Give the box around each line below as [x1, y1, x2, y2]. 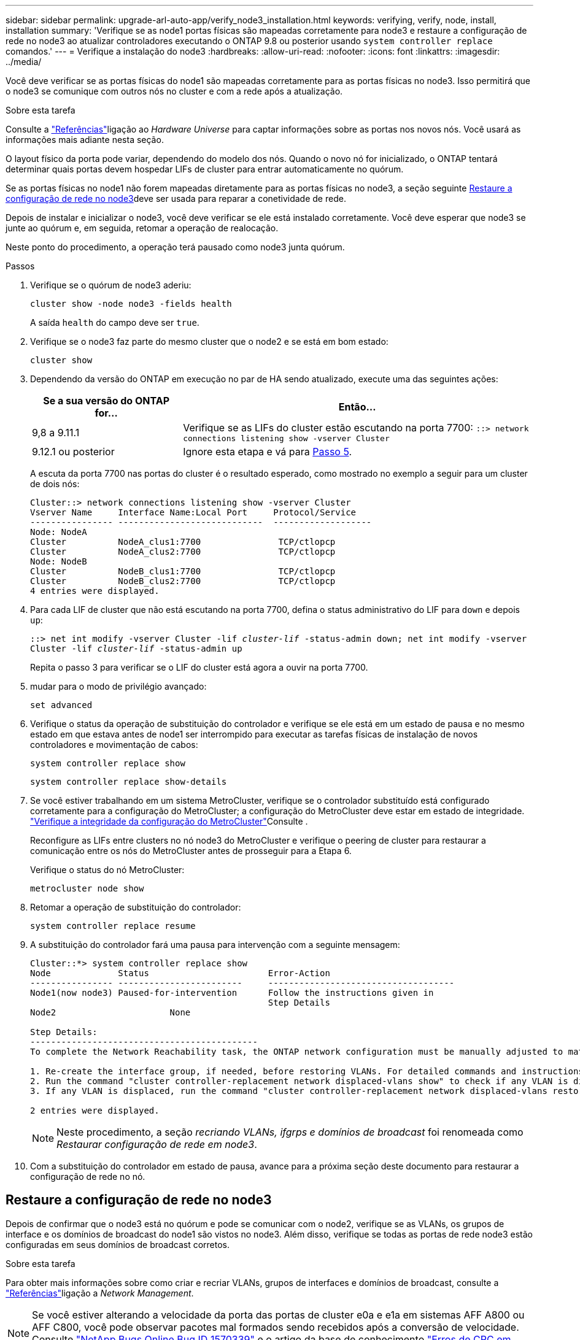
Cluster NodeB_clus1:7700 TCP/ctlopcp [30, 566, 336, 576]
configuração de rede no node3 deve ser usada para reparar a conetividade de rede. [6, 193, 346, 204]
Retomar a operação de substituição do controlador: [30, 902, 241, 912]
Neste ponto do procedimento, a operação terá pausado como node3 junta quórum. [6, 242, 345, 252]
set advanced [30, 700, 93, 710]
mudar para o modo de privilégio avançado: [30, 681, 207, 691]
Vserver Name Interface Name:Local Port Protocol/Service [30, 507, 357, 517]
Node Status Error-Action [30, 968, 330, 978]
